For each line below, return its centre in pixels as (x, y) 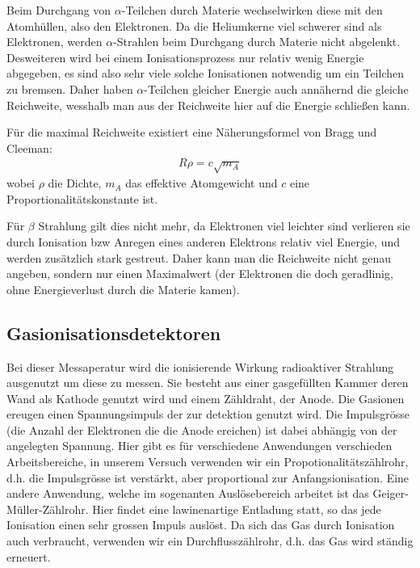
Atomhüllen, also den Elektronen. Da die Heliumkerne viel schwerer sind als (194, 25)
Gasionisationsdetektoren (114, 332)
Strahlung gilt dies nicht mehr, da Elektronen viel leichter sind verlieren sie (224, 226)
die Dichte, (75, 183)
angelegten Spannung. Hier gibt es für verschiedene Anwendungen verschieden (199, 446)
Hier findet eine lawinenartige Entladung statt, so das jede (237, 509)
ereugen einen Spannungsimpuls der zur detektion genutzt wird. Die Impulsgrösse (208, 414)
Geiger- (391, 493)
